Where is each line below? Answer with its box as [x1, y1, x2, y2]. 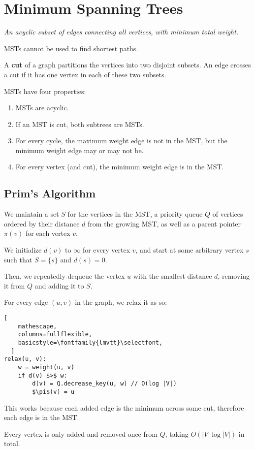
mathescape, [18, 322, 57, 330]
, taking [165, 428, 189, 439]
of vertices [212, 209, 243, 219]
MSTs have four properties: [4, 86, 86, 96]
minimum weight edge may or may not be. [15, 145, 144, 155]
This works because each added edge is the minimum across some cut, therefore [4, 402, 244, 413]
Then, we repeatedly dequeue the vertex [4, 271, 125, 281]
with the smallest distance [133, 271, 212, 281]
